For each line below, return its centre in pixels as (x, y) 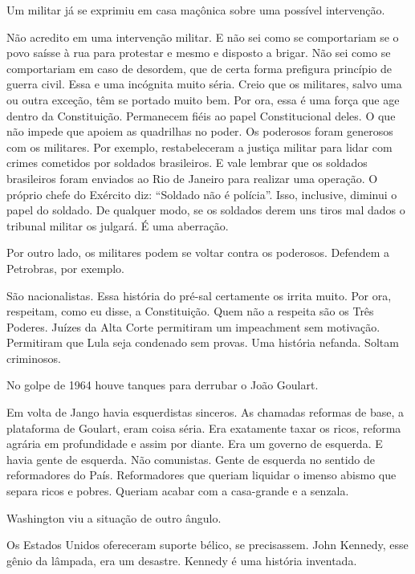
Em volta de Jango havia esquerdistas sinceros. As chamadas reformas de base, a (205, 412)
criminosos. (34, 358)
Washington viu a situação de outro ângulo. (114, 517)
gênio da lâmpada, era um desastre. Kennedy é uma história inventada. (182, 560)
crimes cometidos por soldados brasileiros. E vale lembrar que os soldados (187, 163)
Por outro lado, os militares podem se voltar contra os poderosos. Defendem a (198, 252)
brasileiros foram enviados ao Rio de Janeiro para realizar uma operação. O (192, 178)
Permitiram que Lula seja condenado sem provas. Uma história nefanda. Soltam (203, 342)
